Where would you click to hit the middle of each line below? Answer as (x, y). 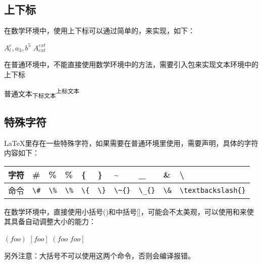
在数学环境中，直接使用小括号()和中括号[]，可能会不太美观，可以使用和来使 (129, 211)
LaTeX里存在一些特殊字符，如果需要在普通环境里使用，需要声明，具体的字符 (131, 143)
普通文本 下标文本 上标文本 (42, 93)
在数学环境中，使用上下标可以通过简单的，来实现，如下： (99, 31)
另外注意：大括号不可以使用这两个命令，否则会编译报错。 (99, 255)
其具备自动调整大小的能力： (50, 221)
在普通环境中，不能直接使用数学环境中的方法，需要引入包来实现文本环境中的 (131, 64)
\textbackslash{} (213, 190)
